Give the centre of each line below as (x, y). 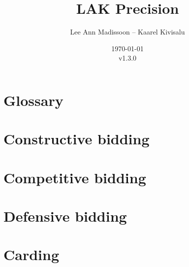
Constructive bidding (77, 139)
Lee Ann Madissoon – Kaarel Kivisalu (127, 32)
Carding (31, 254)
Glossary (33, 100)
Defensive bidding (65, 216)
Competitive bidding (75, 177)
